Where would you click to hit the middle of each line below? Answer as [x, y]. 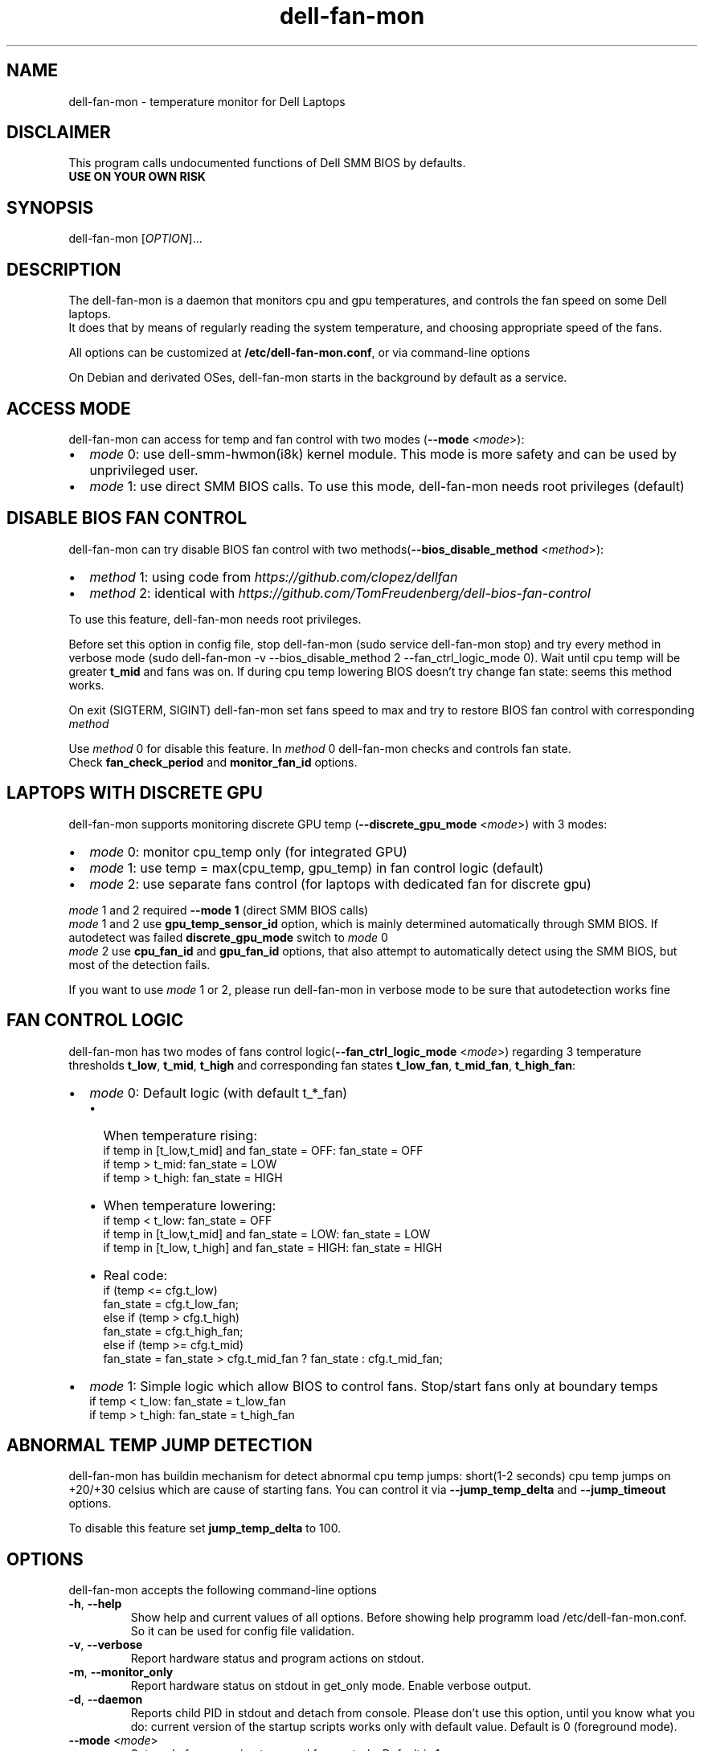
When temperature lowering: [190, 1205]
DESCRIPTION [64, 269]
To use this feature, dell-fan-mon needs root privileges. [215, 619]
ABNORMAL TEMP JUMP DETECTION [160, 1445]
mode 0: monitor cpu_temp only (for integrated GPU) [248, 851]
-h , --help [95, 1604]
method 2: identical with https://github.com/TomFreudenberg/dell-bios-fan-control [340, 593]
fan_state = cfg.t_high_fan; [173, 1331]
